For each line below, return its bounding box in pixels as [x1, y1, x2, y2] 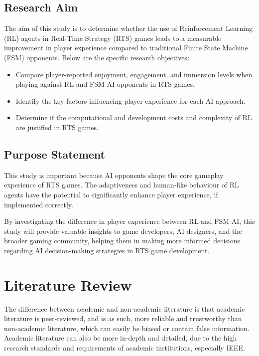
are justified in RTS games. [15, 122, 99, 132]
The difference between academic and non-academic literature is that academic [4, 303, 245, 314]
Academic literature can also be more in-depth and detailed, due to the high [4, 333, 237, 343]
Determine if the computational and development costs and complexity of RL [15, 112, 252, 123]
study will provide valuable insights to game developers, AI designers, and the [4, 225, 242, 236]
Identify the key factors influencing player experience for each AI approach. [15, 95, 246, 106]
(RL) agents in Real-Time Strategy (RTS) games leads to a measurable [4, 32, 222, 43]
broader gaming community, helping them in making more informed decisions [4, 235, 240, 246]
